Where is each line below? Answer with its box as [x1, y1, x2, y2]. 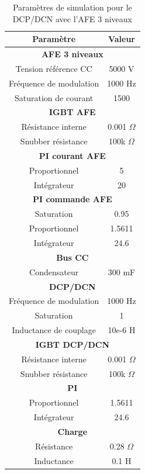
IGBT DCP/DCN [35, 338, 110, 350]
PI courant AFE [39, 149, 106, 161]
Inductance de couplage [12, 324, 96, 336]
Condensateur [29, 265, 79, 278]
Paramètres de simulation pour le [12, 1, 132, 13]
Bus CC [56, 251, 89, 263]
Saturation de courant [14, 91, 94, 103]
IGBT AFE [49, 106, 96, 118]
